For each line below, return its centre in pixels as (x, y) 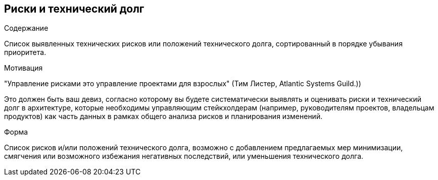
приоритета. (25, 52)
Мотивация (23, 68)
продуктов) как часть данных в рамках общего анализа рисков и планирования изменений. (163, 116)
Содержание (26, 28)
